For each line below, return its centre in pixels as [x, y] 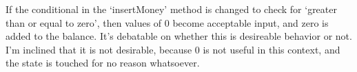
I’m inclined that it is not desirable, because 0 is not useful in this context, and [173, 49]
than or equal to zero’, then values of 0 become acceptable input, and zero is [167, 22]
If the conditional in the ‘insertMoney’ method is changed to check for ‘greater [171, 9]
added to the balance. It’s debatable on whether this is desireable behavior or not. [179, 36]
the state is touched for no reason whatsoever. [103, 63]
